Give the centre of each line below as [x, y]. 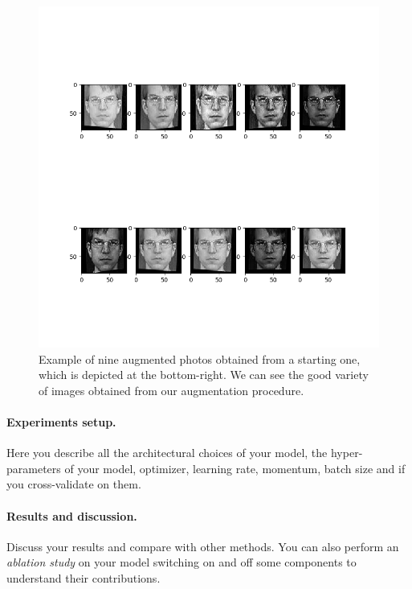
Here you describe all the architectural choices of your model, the [167, 453]
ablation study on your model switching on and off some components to [182, 562]
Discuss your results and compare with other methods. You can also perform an [203, 546]
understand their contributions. [84, 577]
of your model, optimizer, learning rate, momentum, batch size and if [235, 468]
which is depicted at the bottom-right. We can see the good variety [204, 375]
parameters [34, 468]
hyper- [347, 453]
